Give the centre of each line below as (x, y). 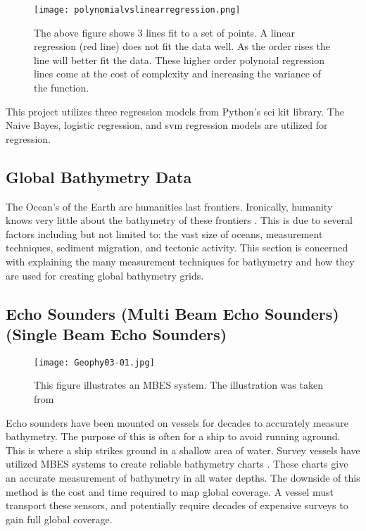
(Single (31, 333)
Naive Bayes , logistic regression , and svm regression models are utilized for (167, 125)
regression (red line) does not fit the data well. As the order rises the (182, 46)
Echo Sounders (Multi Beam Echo (132, 313)
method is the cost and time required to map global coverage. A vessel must (170, 491)
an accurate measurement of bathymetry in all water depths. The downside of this (183, 477)
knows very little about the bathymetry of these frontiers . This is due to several (179, 220)
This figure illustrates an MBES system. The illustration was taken (178, 385)
